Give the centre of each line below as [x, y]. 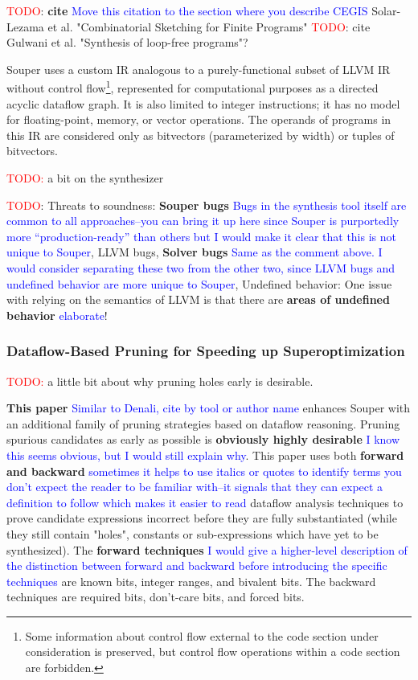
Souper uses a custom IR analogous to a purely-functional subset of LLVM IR [199, 69]
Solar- [386, 10]
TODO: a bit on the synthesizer [85, 178]
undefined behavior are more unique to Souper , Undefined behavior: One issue [199, 283]
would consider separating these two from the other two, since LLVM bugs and [201, 267]
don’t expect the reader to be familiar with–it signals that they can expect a [195, 487]
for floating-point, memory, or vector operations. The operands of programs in [199, 119]
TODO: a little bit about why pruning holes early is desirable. [160, 381]
